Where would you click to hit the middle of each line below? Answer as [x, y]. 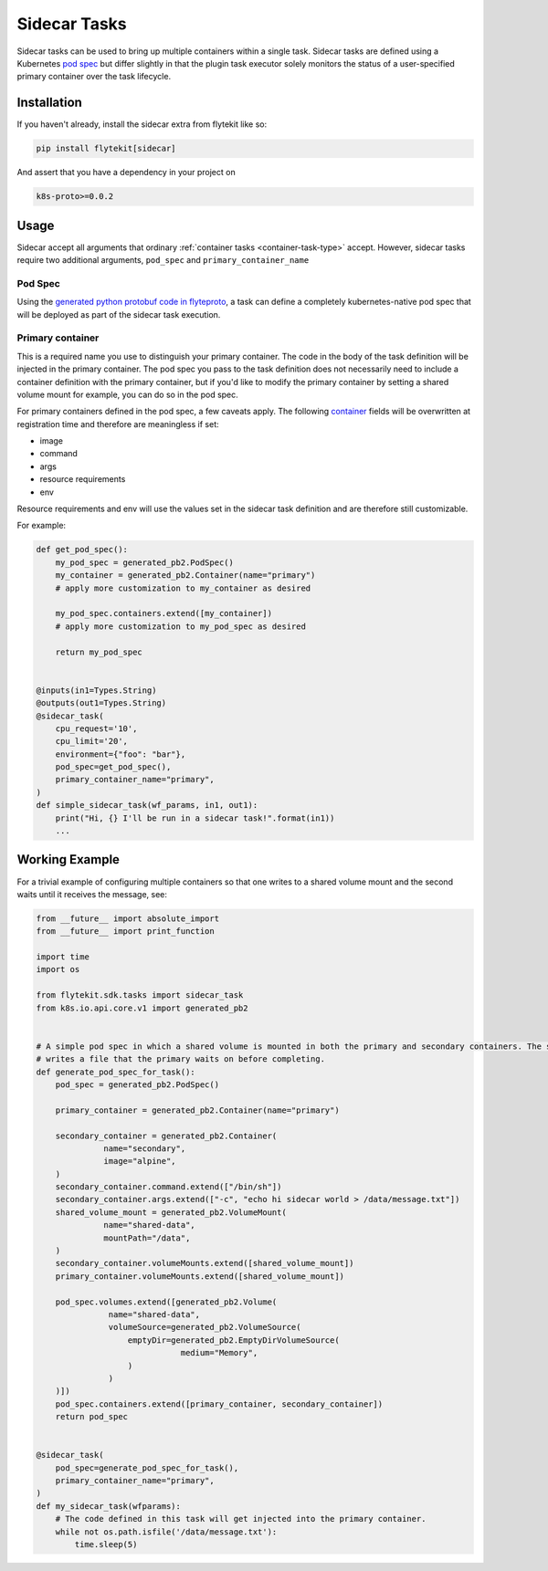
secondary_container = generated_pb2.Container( [166, 1136]
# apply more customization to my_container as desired [183, 588]
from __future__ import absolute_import [127, 918]
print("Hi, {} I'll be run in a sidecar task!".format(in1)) [195, 818]
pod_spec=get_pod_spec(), [113, 767]
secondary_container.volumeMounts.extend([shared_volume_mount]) [205, 1263]
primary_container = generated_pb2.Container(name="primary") [197, 1110]
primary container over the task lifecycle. [94, 77]
